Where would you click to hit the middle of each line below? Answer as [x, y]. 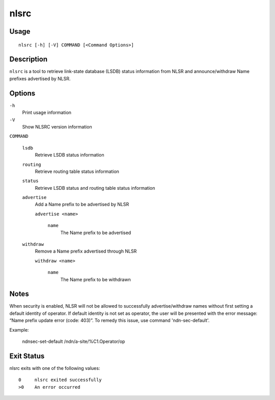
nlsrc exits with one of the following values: [55, 368]
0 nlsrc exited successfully [60, 380]
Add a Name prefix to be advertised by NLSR [82, 205]
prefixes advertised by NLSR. [40, 79]
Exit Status [27, 356]
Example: [19, 330]
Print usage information [47, 113]
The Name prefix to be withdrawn [95, 279]
